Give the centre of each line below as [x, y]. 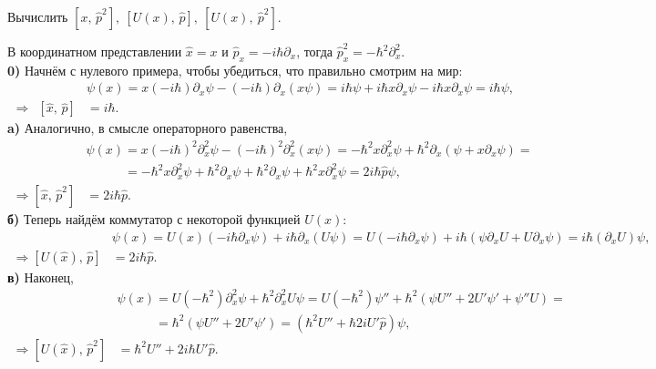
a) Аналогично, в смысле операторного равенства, [148, 128]
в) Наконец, [41, 277]
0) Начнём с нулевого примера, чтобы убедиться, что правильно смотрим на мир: [235, 70]
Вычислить [38, 16]
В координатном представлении [95, 51]
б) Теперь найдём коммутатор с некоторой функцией [154, 219]
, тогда [314, 51]
